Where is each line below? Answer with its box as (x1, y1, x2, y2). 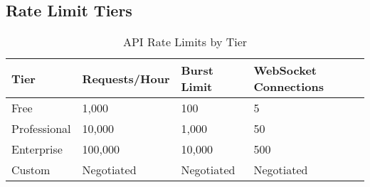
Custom (11, 161, 51, 178)
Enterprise (11, 141, 63, 158)
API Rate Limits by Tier (122, 33, 248, 50)
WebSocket (253, 62, 317, 79)
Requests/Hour (82, 70, 170, 87)
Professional (11, 120, 71, 137)
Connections (253, 78, 324, 95)
